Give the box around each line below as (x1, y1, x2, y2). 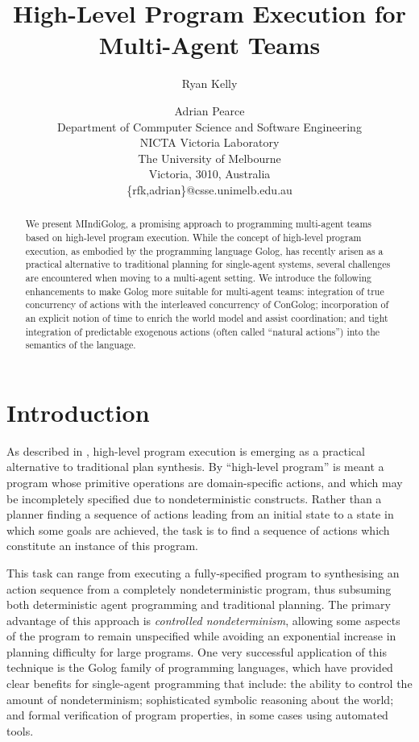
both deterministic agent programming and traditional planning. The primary (6, 596, 391, 613)
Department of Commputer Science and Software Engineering (57, 118, 362, 135)
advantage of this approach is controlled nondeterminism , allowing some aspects (6, 611, 400, 628)
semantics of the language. (25, 338, 136, 352)
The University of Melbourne (138, 149, 281, 166)
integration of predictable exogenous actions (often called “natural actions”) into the (25, 324, 380, 338)
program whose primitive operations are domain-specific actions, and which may (6, 473, 403, 490)
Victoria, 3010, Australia (148, 165, 271, 182)
